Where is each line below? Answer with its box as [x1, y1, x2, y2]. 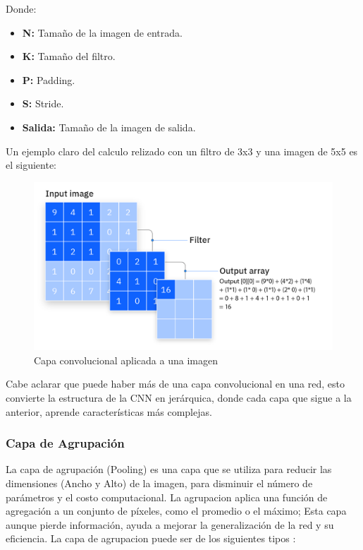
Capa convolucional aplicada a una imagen [34, 352, 218, 367]
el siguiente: [6, 157, 57, 172]
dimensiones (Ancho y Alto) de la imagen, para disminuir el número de [6, 476, 313, 491]
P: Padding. [22, 72, 75, 87]
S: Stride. [22, 96, 64, 111]
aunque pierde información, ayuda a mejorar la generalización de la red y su [6, 517, 334, 532]
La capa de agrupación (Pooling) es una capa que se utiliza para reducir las [6, 462, 332, 477]
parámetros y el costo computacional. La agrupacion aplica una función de [6, 489, 328, 504]
